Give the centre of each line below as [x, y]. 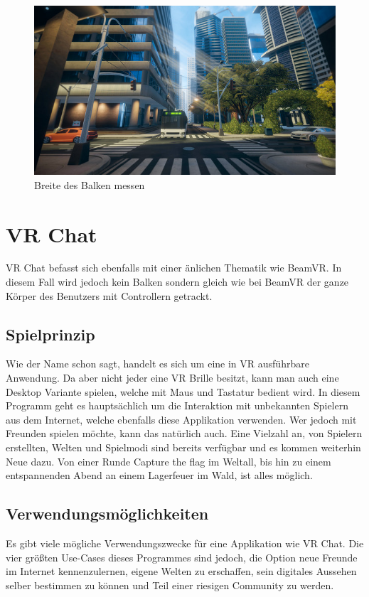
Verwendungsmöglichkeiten [107, 513]
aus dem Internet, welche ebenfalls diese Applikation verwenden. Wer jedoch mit [181, 419]
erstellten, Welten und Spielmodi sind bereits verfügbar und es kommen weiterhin [183, 447]
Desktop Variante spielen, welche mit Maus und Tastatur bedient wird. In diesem [183, 391]
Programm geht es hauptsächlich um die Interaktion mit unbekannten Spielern [177, 405]
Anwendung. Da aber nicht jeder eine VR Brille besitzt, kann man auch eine [172, 378]
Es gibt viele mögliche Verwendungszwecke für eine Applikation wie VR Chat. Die [185, 543]
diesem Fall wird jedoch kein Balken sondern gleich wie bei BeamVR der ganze [177, 282]
